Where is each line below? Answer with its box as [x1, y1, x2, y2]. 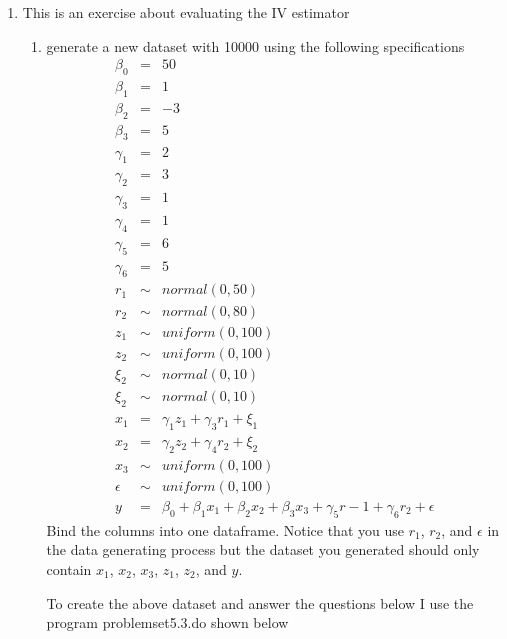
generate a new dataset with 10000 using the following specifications [46, 35, 465, 56]
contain [46, 558, 92, 579]
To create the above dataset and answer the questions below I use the [46, 592, 474, 613]
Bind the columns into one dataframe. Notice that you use [46, 519, 404, 540]
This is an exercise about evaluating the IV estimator [22, 2, 350, 22]
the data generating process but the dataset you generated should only [46, 539, 480, 560]
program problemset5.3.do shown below [46, 612, 289, 633]
